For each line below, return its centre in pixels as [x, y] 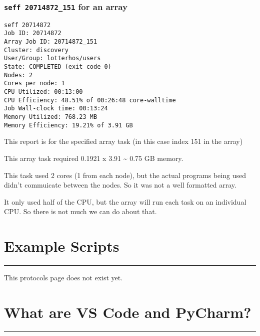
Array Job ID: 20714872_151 [51, 42]
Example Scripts [62, 246]
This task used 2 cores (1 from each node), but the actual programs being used [125, 175]
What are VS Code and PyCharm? [128, 312]
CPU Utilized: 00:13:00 [43, 92]
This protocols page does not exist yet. [63, 277]
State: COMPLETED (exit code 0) [58, 67]
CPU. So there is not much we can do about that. [80, 211]
